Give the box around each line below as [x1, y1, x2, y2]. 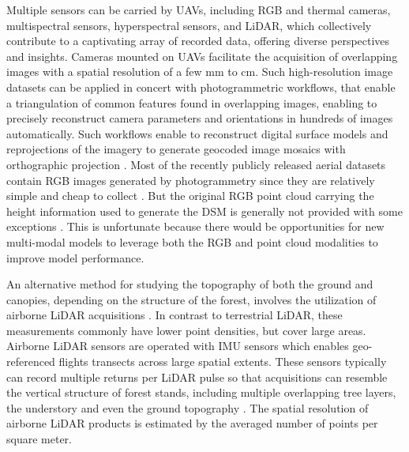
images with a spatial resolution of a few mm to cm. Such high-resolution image [6, 63, 393, 80]
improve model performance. [6, 249, 144, 266]
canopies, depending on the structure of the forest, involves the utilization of [6, 291, 377, 307]
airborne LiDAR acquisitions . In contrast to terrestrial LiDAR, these [6, 307, 343, 323]
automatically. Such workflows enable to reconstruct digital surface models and [6, 125, 388, 141]
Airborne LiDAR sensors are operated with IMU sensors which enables [6, 337, 349, 354]
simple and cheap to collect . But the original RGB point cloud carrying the [6, 187, 374, 204]
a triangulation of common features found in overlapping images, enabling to [6, 94, 377, 111]
